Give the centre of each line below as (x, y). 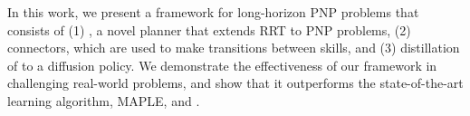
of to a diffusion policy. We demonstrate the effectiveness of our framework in (222, 65)
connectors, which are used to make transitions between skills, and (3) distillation (234, 48)
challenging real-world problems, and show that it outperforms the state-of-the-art (235, 83)
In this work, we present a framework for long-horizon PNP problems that (213, 12)
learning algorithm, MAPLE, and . (104, 100)
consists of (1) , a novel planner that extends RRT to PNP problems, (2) (209, 29)
